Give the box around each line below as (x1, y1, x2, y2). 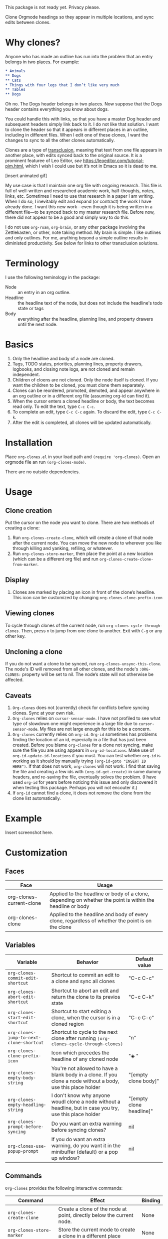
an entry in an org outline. (17, 290, 71, 296)
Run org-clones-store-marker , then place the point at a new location (12, 550, 153, 557)
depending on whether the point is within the (49, 897, 154, 904)
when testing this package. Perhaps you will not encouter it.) (12, 785, 137, 791)
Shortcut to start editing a (51, 1008, 111, 1015)
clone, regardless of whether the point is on (49, 917, 152, 924)
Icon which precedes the (51, 1049, 109, 1056)
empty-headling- (7, 1102, 46, 1108)
